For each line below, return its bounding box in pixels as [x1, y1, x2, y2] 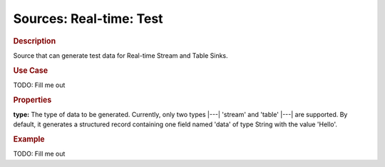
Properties [13, 95, 52, 105]
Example [13, 134, 46, 144]
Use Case [13, 65, 48, 75]
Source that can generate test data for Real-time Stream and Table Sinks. [13, 51, 228, 60]
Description [13, 36, 56, 46]
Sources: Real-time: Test [13, 11, 163, 26]
